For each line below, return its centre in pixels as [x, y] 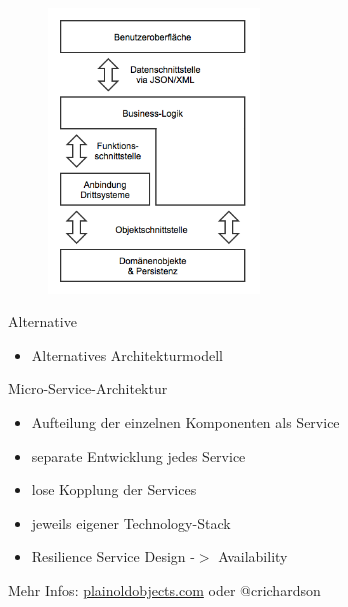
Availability [253, 556]
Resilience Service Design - [113, 556]
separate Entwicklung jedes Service [138, 455]
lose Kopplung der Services [114, 489]
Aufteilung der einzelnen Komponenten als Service [185, 422]
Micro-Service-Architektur [88, 388]
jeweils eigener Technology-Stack [131, 522]
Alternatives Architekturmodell [127, 354]
